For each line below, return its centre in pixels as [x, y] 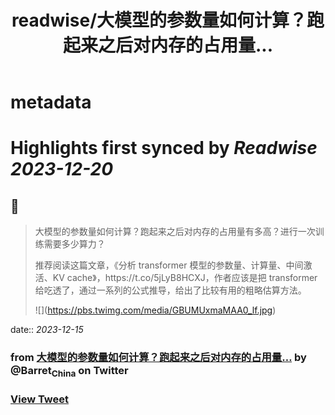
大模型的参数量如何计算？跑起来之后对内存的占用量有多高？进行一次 [175, 232]
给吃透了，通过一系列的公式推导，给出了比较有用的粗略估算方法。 [170, 290]
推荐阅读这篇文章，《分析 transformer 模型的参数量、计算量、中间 [169, 265]
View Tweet [40, 399]
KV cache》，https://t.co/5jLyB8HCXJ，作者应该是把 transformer [185, 278]
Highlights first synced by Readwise [164, 148]
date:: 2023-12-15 [47, 330]
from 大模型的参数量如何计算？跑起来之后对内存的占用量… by [158, 358]
